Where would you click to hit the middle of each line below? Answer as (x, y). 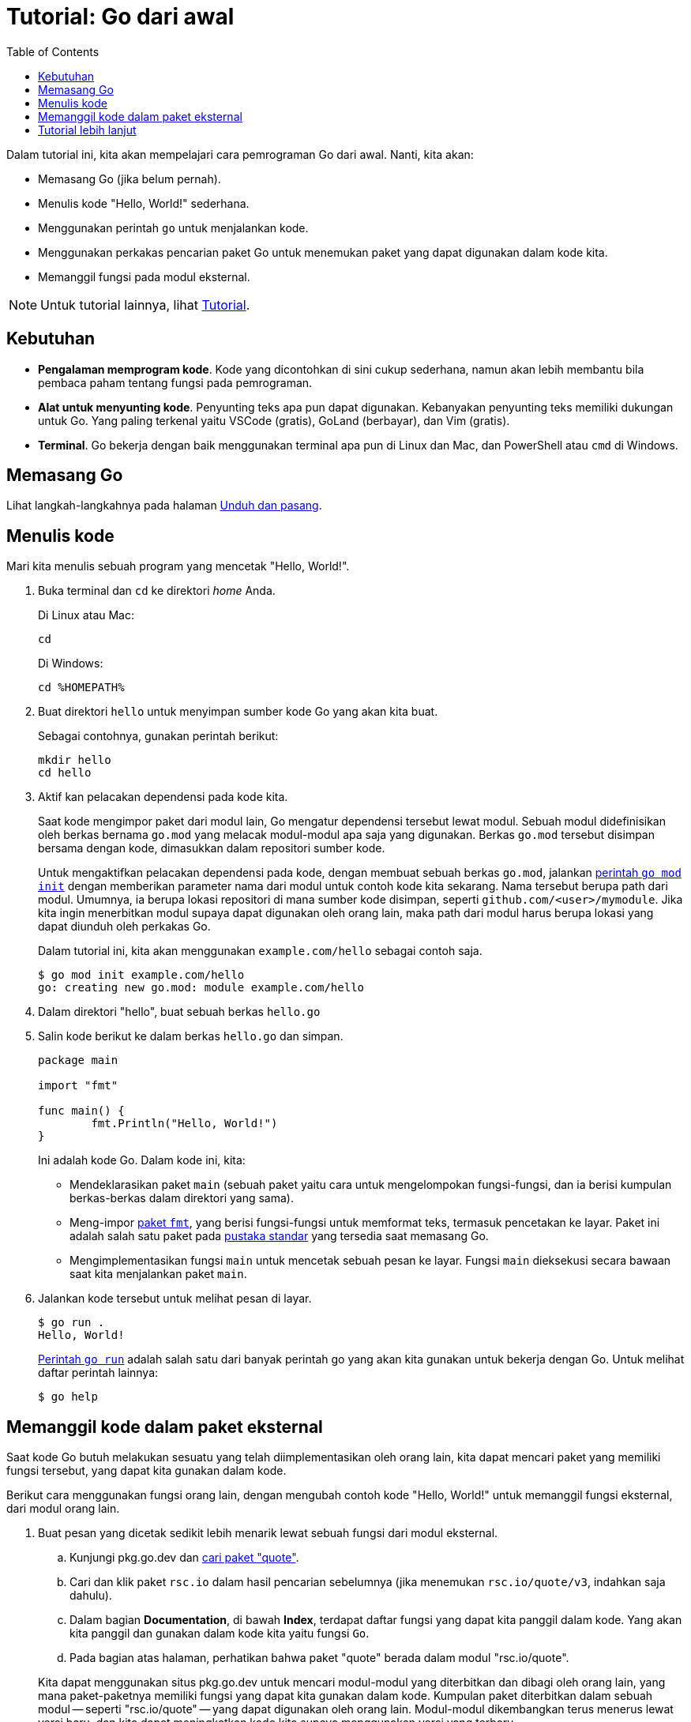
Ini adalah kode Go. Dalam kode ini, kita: (142, 1160)
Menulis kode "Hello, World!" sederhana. (144, 203)
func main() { (81, 1111)
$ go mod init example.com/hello (141, 975)
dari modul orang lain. (63, 1509)
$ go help (68, 1397)
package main (78, 1060)
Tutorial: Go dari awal (120, 17)
